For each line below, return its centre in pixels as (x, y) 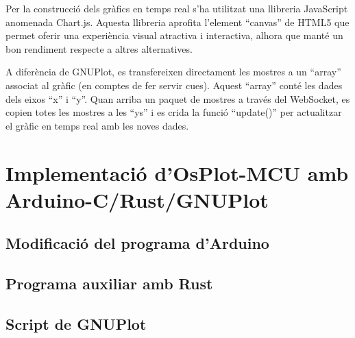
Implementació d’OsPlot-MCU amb (177, 172)
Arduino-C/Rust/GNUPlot (137, 199)
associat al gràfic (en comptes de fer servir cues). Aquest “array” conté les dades (174, 85)
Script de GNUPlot (76, 323)
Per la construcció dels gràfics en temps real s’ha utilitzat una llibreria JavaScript (177, 8)
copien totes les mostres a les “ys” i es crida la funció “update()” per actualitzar (174, 112)
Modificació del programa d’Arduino (137, 243)
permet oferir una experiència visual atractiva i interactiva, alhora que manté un (174, 35)
